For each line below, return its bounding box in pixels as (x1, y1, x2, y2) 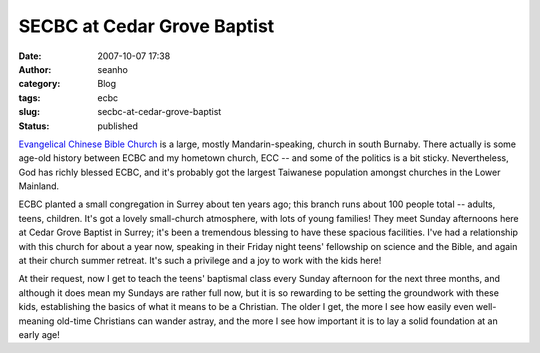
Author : (18, 63, 52, 75)
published (97, 120, 139, 132)
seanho (97, 63, 129, 75)
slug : (18, 106, 40, 118)
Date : (18, 50, 42, 62)
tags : (18, 91, 41, 104)
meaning (18, 315, 55, 327)
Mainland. (18, 180, 60, 192)
